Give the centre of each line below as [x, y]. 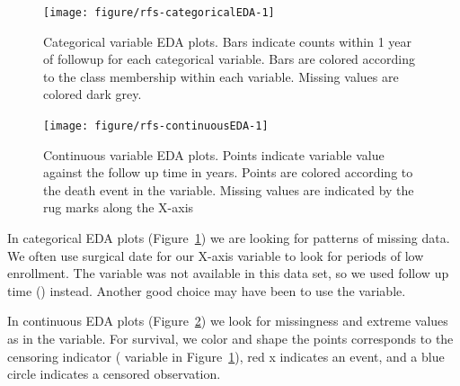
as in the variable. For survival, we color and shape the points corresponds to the [230, 339]
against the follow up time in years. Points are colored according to [228, 172]
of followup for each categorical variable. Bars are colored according [229, 59]
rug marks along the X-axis [119, 207]
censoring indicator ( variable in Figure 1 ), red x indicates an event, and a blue [226, 356]
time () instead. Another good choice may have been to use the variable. [207, 290]
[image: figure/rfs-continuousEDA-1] [156, 126]
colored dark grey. [93, 94]
